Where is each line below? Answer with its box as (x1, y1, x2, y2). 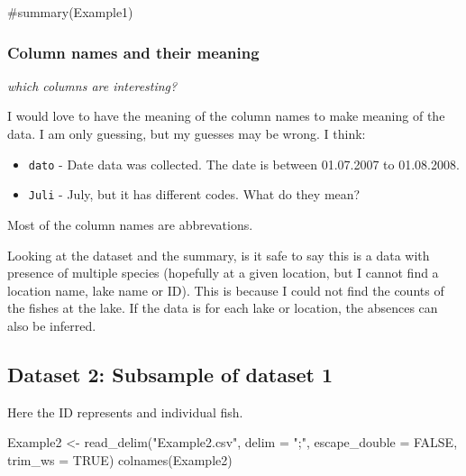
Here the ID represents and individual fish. (7, 402, 243, 421)
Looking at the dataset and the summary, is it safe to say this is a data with (7, 245, 430, 264)
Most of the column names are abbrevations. (7, 215, 253, 233)
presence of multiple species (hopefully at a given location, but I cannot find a (7, 263, 439, 282)
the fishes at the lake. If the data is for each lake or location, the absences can (7, 298, 438, 317)
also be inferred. (7, 316, 96, 334)
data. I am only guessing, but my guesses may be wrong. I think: (7, 124, 366, 142)
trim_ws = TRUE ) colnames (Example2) (7, 450, 233, 469)
